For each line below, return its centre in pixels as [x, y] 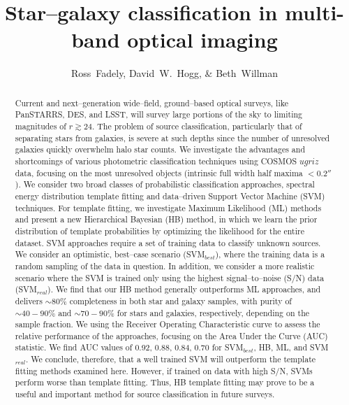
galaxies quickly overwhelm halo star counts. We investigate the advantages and [160, 149]
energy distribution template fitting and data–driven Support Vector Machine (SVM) [170, 196]
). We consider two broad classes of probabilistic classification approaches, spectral [165, 184]
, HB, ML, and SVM [291, 347]
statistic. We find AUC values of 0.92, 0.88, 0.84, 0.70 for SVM [129, 347]
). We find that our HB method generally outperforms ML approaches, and [184, 289]
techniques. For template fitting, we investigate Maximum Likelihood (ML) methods [168, 207]
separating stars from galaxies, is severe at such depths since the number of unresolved [172, 137]
